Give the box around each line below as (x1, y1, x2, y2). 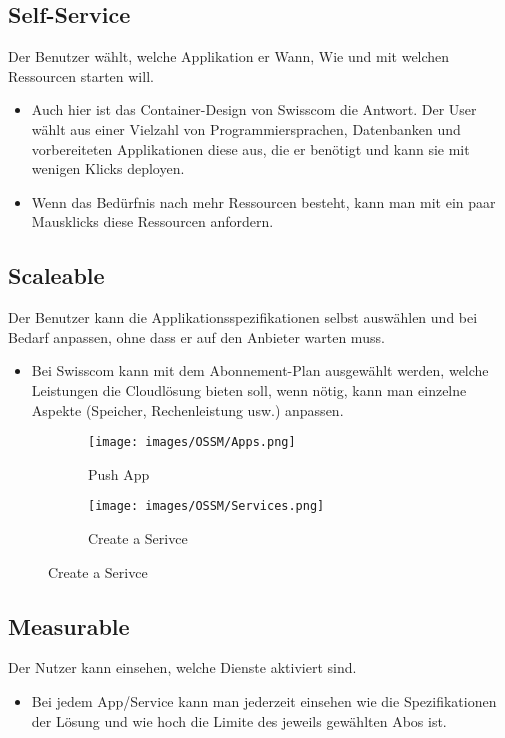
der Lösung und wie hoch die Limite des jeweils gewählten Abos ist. (31, 710, 447, 731)
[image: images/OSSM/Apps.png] (88, 435, 296, 450)
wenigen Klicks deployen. (31, 158, 185, 179)
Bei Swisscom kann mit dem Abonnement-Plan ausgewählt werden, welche (31, 360, 489, 381)
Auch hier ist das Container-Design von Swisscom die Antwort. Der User (31, 99, 477, 120)
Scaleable (8, 260, 105, 291)
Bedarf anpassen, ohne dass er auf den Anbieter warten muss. (8, 326, 385, 347)
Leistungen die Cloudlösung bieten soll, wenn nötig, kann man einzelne (31, 379, 467, 400)
